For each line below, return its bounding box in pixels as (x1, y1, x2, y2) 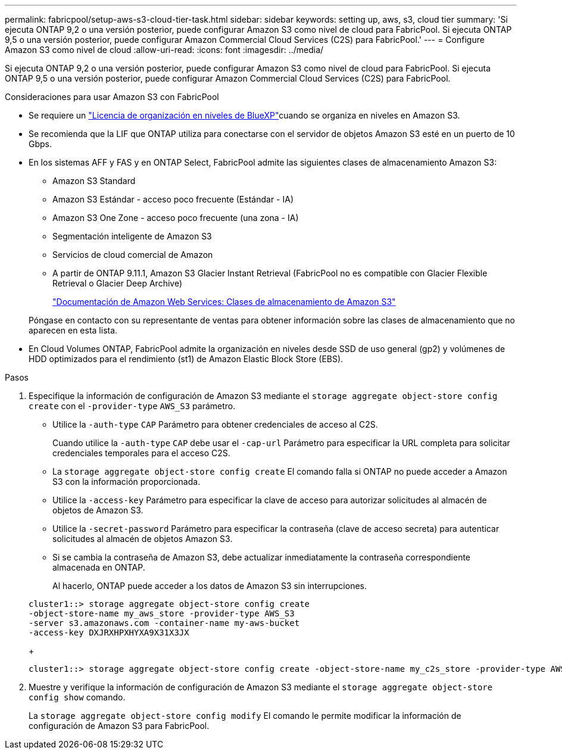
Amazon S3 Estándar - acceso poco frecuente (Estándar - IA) (52, 194, 294, 204)
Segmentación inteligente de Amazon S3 (52, 231, 212, 241)
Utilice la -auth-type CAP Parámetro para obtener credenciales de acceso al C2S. (52, 419, 378, 429)
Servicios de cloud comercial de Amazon (52, 250, 213, 260)
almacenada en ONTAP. (52, 562, 145, 572)
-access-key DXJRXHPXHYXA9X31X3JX (29, 628, 189, 637)
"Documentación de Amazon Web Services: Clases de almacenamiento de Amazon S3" (52, 297, 396, 307)
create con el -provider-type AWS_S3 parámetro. (29, 401, 236, 411)
